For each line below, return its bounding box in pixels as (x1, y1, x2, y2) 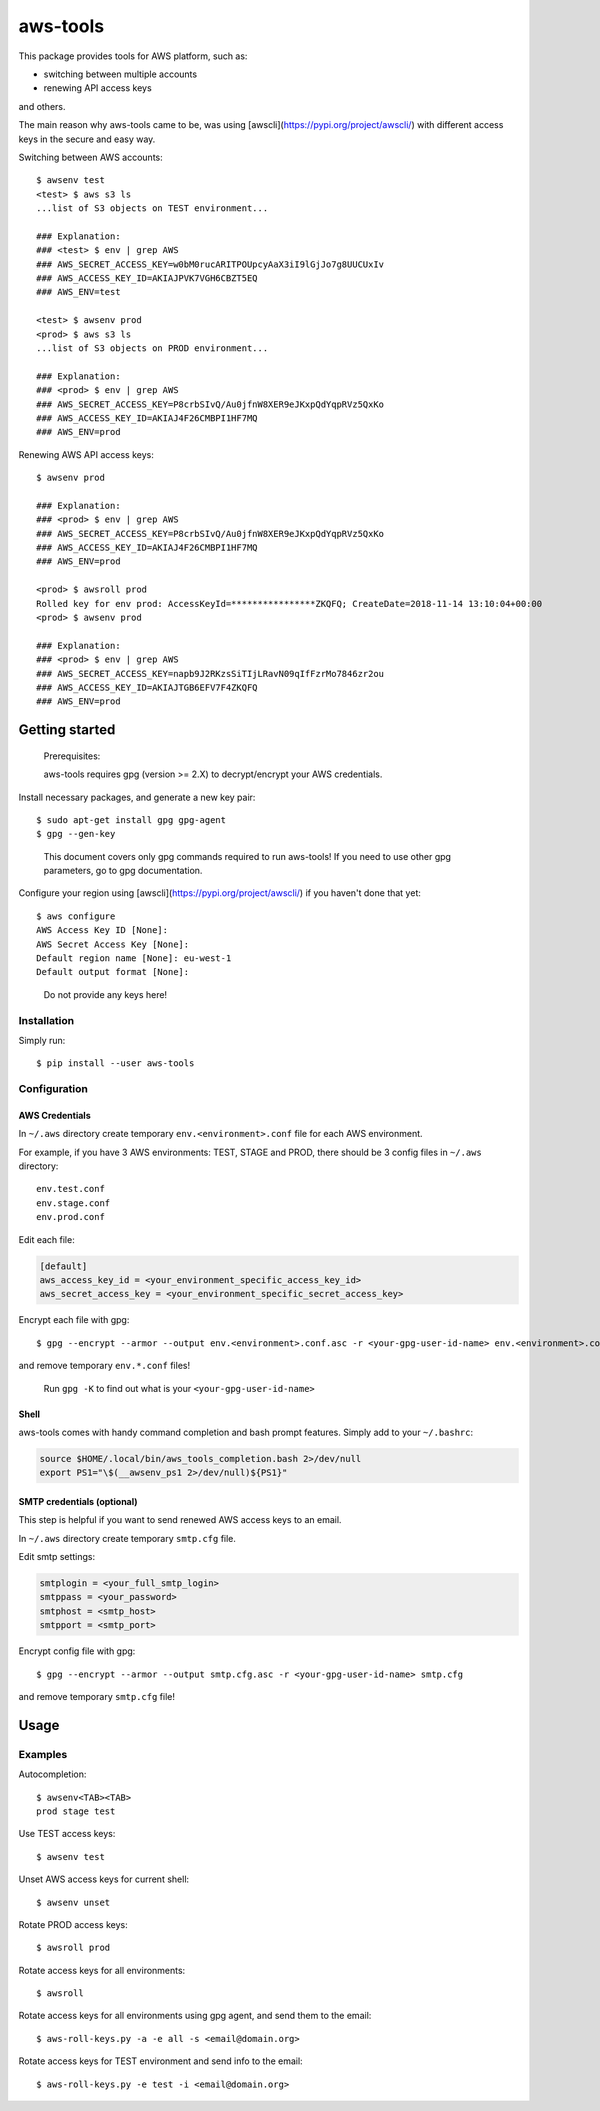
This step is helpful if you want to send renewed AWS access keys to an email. (18, 1514, 342, 1526)
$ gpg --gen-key (36, 828, 116, 840)
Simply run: (18, 1034, 66, 1046)
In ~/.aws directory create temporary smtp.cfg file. (18, 1532, 237, 1544)
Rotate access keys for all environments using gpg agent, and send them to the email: (18, 2010, 372, 2022)
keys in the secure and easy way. (18, 133, 156, 145)
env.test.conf (36, 1183, 105, 1195)
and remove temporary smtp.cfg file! (18, 1691, 175, 1703)
